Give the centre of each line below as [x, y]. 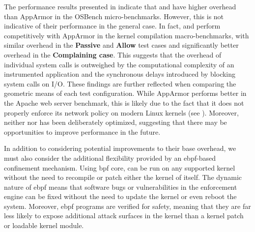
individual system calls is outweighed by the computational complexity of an [119, 64]
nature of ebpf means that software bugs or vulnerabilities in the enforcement [121, 187]
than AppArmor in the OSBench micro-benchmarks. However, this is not [114, 16]
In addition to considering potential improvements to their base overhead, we [120, 148]
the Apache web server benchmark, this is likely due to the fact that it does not [124, 102]
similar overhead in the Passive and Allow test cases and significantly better [121, 45]
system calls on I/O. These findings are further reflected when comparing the [120, 83]
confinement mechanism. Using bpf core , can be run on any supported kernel [120, 167]
